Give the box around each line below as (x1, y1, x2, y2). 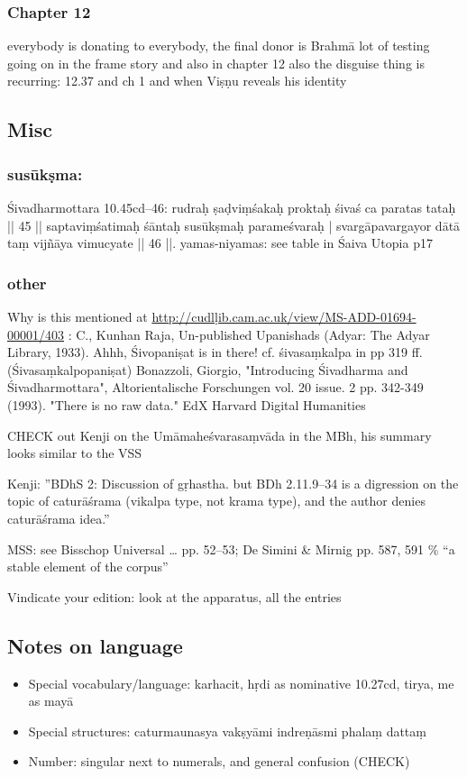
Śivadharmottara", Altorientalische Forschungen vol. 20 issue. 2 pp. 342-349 (7, 378, 424, 397)
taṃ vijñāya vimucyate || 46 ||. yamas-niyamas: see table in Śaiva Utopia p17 (7, 233, 433, 252)
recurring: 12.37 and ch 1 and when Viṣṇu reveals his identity (7, 71, 347, 90)
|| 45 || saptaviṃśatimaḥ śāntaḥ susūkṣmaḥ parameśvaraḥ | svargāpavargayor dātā (7, 215, 461, 234)
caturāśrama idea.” (7, 508, 110, 527)
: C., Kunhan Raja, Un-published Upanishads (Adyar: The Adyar (68, 325, 430, 343)
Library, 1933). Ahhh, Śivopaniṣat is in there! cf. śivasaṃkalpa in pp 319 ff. (7, 343, 423, 361)
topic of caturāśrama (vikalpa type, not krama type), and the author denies (7, 491, 426, 510)
